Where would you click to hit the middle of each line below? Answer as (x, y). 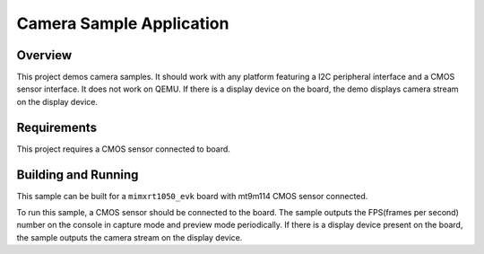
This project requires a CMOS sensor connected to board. (123, 149)
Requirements (57, 127)
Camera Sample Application (123, 23)
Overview (44, 55)
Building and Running (78, 175)
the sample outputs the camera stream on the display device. (130, 237)
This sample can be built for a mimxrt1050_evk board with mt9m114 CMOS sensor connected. (192, 196)
